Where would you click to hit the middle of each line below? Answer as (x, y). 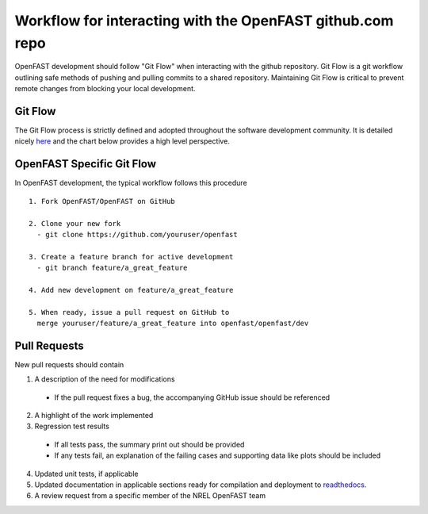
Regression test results (72, 426)
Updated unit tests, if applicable (86, 474)
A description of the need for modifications (105, 379)
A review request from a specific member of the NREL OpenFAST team (150, 496)
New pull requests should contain (69, 364)
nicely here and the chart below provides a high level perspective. (122, 141)
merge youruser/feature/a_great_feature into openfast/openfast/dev (173, 324)
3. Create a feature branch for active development (131, 257)
